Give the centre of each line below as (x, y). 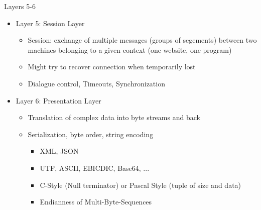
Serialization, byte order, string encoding (91, 134)
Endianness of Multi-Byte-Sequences (96, 202)
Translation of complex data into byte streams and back (114, 117)
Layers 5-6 (20, 6)
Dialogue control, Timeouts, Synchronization (96, 83)
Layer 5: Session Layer (50, 23)
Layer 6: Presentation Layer (58, 100)
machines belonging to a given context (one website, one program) (130, 49)
